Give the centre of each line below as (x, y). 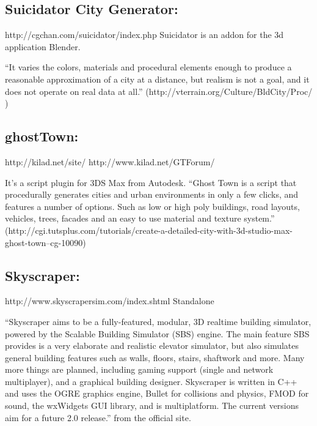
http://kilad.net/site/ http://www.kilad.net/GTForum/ (110, 161)
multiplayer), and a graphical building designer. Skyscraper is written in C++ (151, 381)
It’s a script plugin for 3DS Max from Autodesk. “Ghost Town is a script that (151, 182)
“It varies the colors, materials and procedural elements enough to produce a (148, 67)
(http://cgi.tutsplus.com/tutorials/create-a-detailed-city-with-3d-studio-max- (149, 230)
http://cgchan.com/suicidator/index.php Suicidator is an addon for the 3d (144, 35)
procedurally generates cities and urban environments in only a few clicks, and (152, 194)
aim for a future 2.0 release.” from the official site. (98, 417)
